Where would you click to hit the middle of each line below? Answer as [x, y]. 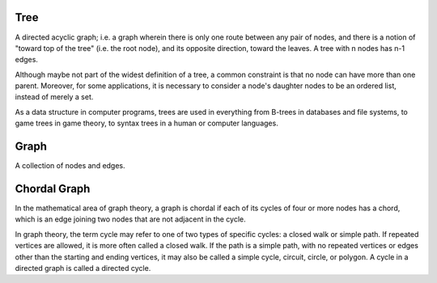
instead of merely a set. [54, 97]
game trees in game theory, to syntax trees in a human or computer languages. [146, 123]
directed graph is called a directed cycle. [83, 268]
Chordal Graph [53, 189]
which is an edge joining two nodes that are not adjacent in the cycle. [130, 219]
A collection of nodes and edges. [70, 166]
